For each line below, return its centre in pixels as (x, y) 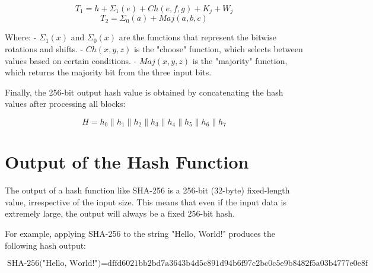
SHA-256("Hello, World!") (54, 264)
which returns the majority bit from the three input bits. (108, 72)
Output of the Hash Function (127, 162)
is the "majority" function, (240, 60)
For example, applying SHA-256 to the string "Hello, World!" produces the (140, 233)
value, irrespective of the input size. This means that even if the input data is (146, 201)
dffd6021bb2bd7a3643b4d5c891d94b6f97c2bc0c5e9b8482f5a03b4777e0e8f (238, 264)
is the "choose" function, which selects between (218, 49)
